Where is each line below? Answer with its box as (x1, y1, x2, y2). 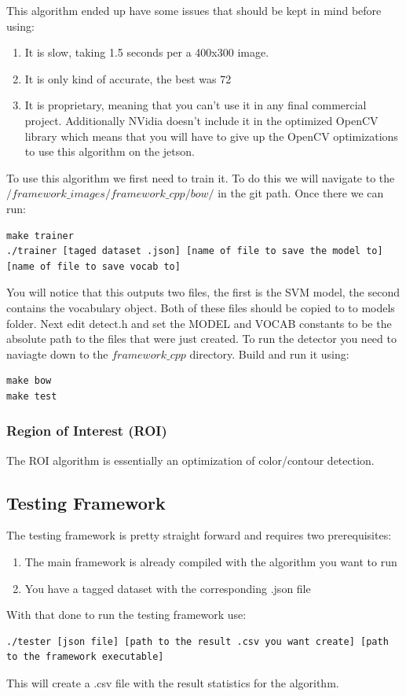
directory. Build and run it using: (189, 345, 349, 362)
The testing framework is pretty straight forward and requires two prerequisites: (6, 527, 392, 543)
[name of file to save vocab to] (6, 260, 181, 272)
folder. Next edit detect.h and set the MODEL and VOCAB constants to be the (6, 315, 392, 331)
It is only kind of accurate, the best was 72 (24, 70, 232, 87)
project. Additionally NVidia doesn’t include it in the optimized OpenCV (24, 112, 379, 128)
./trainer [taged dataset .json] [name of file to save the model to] (6, 245, 383, 257)
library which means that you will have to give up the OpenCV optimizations (24, 127, 398, 144)
